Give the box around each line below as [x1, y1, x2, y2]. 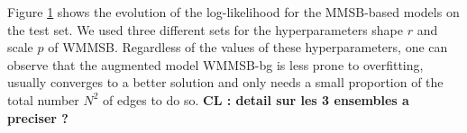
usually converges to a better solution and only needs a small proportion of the [7, 73, 444, 92]
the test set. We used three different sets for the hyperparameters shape [7, 20, 403, 39]
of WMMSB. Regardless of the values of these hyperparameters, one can [48, 38, 448, 57]
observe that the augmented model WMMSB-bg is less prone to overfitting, [7, 55, 424, 74]
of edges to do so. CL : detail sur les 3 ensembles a [103, 90, 409, 109]
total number [7, 90, 79, 109]
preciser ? [7, 108, 69, 127]
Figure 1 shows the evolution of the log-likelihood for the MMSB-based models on [7, 3, 460, 21]
